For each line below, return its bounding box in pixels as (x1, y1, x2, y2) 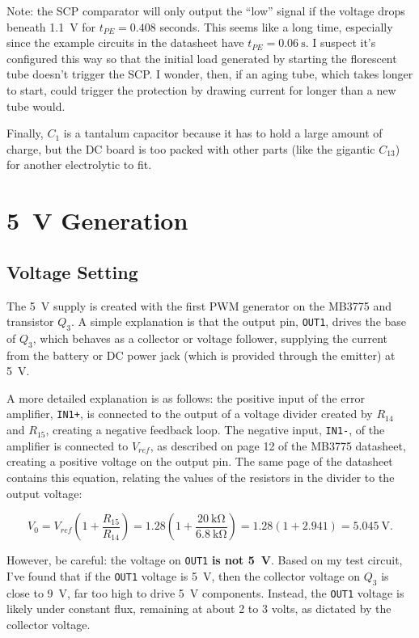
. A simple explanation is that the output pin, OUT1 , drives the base (71, 313, 407, 330)
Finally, (6, 125, 44, 142)
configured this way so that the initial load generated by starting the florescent (6, 49, 397, 66)
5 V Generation (6, 204, 188, 237)
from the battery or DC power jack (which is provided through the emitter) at (6, 346, 396, 363)
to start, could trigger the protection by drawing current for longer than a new (6, 81, 396, 98)
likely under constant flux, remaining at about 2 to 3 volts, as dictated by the (6, 600, 391, 617)
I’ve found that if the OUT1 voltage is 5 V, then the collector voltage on (6, 567, 361, 584)
